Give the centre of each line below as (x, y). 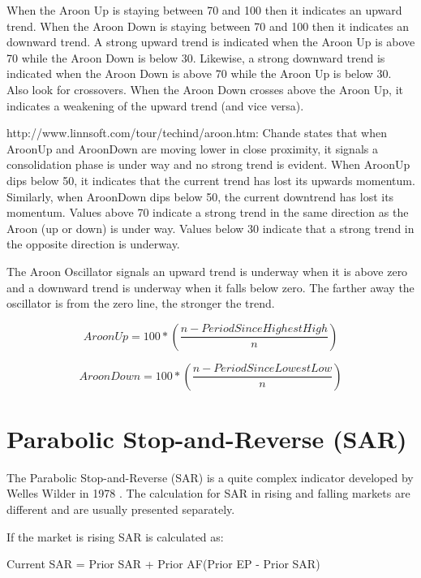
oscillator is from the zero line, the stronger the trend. (141, 303)
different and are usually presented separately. (121, 509)
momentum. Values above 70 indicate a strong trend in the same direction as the (208, 212)
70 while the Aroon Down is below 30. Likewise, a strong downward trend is (196, 57)
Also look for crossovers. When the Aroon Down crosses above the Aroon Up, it (205, 89)
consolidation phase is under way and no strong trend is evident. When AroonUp (208, 164)
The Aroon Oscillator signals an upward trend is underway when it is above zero (207, 271)
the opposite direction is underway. (93, 244)
